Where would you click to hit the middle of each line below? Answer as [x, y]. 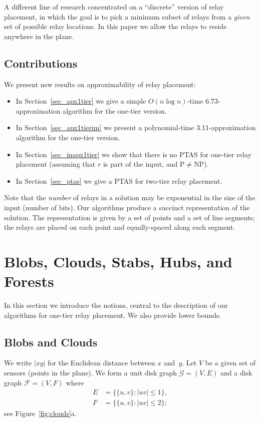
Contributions [41, 63]
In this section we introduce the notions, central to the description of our [116, 305]
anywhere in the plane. [39, 36]
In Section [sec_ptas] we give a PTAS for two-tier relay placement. [119, 180]
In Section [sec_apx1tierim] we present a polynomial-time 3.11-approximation [136, 127]
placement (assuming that [56, 164]
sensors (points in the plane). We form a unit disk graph [91, 372]
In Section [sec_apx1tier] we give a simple [81, 101]
